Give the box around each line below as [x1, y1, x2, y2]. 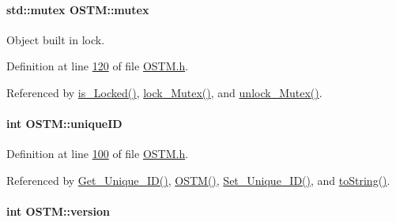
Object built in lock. [6, 31, 105, 47]
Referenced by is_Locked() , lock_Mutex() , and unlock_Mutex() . [6, 84, 322, 100]
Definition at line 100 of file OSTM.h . [6, 145, 189, 162]
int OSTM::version [6, 203, 110, 220]
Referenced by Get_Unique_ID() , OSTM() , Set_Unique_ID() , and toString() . [6, 171, 390, 188]
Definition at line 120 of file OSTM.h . [6, 58, 189, 74]
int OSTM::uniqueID [6, 115, 123, 132]
